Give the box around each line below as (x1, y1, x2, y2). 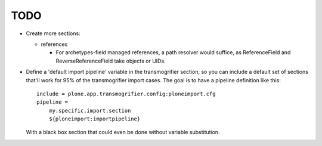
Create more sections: (26, 30, 80, 37)
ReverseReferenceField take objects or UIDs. (55, 57, 166, 64)
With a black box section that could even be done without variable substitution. (26, 129, 220, 136)
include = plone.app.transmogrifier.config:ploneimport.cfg (36, 90, 216, 97)
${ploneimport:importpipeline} (48, 116, 141, 122)
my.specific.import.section (48, 107, 131, 114)
